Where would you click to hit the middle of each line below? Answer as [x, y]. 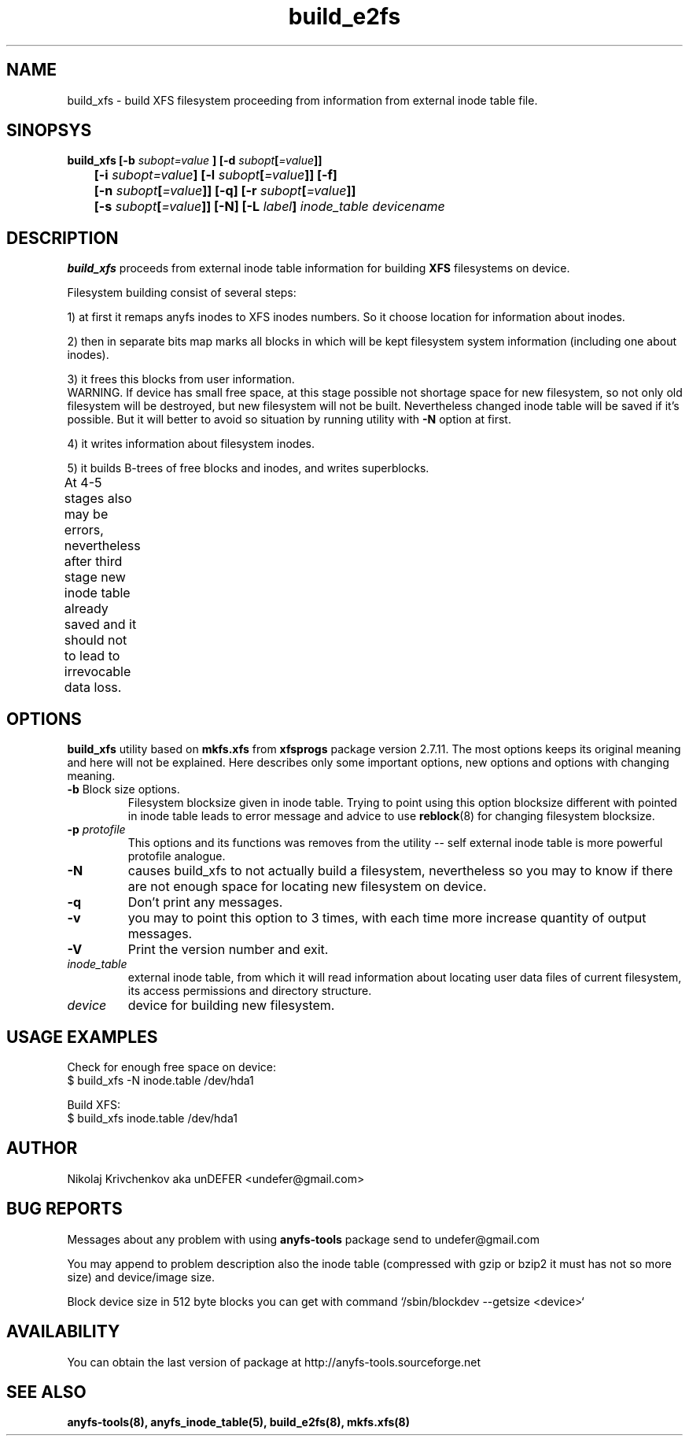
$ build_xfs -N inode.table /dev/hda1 [160, 1080]
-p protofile [96, 830]
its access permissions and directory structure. [250, 991]
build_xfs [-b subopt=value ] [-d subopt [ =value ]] [195, 161]
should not [96, 640]
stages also [98, 499]
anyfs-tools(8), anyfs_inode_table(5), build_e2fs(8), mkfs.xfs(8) [238, 1422]
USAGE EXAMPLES [82, 1037]
